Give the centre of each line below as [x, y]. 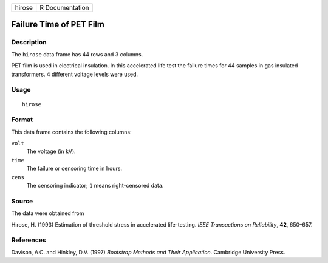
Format [22, 120]
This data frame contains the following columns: [71, 132]
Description [29, 43]
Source [22, 201]
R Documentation [64, 8]
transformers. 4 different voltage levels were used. [75, 74]
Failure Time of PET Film [58, 25]
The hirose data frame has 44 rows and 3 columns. [77, 54]
